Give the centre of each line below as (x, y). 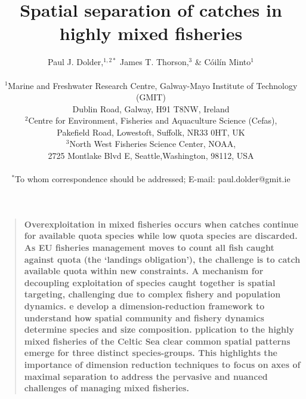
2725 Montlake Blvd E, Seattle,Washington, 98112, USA (151, 156)
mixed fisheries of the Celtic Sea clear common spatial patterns (157, 341)
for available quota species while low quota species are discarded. (161, 236)
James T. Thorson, (154, 62)
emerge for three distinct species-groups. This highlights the (151, 353)
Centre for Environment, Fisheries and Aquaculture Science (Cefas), (153, 120)
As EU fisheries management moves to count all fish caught (149, 248)
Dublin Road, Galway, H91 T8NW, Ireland (151, 108)
